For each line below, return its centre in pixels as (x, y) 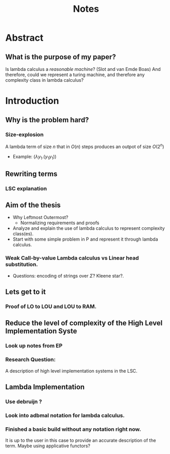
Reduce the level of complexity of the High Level (84, 323)
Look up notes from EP (34, 346)
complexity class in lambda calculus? (45, 80)
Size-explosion (25, 134)
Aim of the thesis (33, 205)
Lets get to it (26, 292)
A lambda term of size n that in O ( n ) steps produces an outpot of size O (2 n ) (85, 146)
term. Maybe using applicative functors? (48, 446)
